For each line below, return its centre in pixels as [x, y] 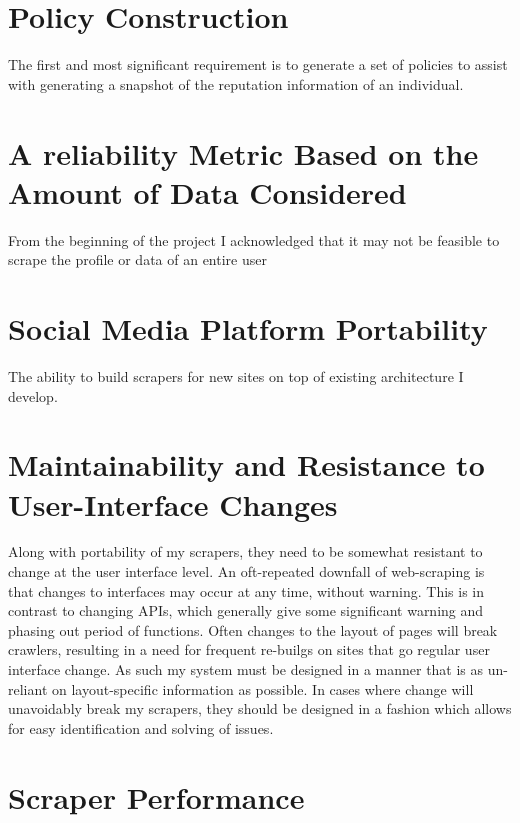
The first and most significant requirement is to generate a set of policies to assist [258, 64]
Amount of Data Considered [207, 191]
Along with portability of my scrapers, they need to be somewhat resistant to [245, 551]
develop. [33, 395]
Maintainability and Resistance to [246, 464]
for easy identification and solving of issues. [141, 727]
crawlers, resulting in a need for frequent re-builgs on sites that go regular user [249, 649]
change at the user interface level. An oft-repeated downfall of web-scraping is [246, 571]
